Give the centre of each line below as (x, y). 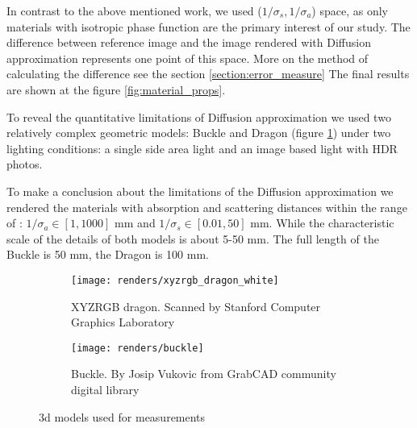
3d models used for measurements (122, 416)
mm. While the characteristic (322, 223)
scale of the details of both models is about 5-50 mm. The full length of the (193, 238)
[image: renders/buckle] (138, 348)
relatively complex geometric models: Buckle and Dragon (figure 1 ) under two (199, 133)
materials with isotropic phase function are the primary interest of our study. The (208, 26)
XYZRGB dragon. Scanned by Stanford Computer (196, 306)
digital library (105, 389)
